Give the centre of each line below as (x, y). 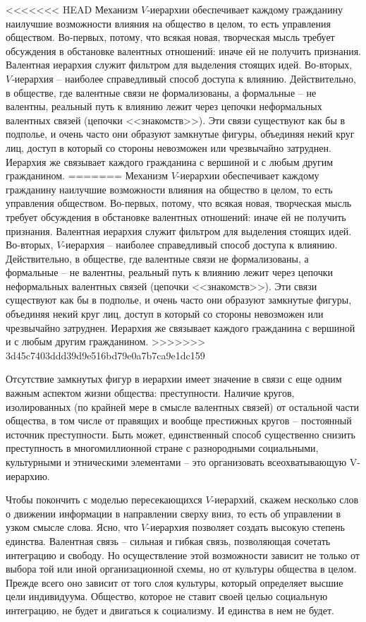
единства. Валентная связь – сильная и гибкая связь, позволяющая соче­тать (168, 540)
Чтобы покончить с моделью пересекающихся (104, 500)
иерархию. (28, 476)
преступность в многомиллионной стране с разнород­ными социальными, (162, 448)
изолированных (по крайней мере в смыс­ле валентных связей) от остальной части (183, 406)
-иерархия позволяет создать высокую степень (246, 527)
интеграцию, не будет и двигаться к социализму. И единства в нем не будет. (170, 610)
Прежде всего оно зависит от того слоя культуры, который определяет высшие (175, 582)
